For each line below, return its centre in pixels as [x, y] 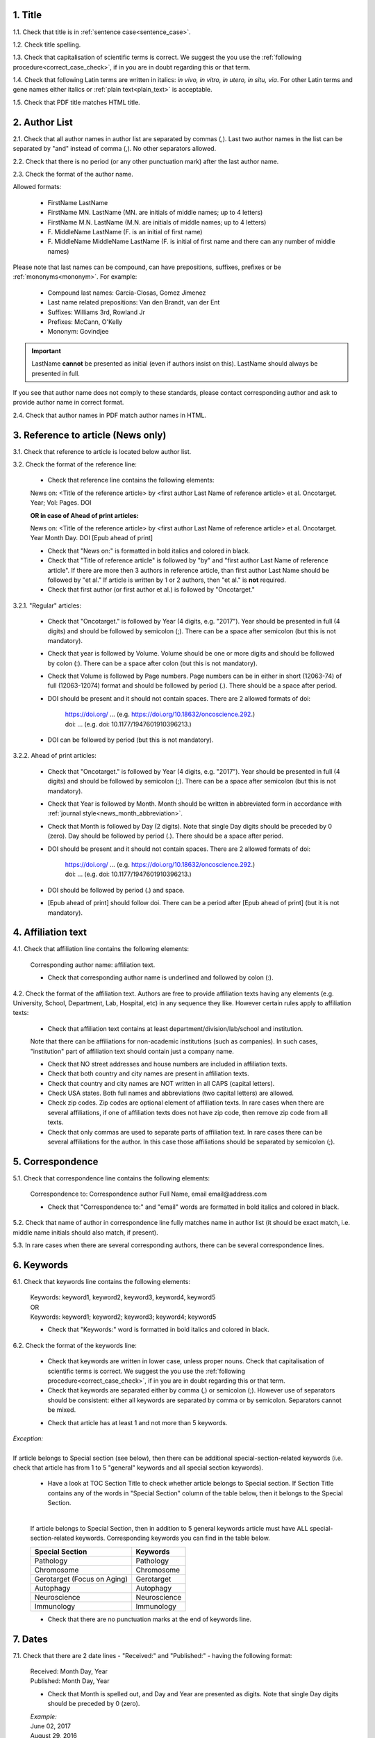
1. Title [27, 15]
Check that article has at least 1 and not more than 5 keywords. [137, 1422]
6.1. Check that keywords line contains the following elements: [102, 1281]
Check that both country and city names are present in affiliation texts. [148, 1073]
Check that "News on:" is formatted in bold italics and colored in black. [149, 551]
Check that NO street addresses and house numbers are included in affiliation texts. [167, 1064]
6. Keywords [41, 1265]
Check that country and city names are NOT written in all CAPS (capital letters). [161, 1083]
